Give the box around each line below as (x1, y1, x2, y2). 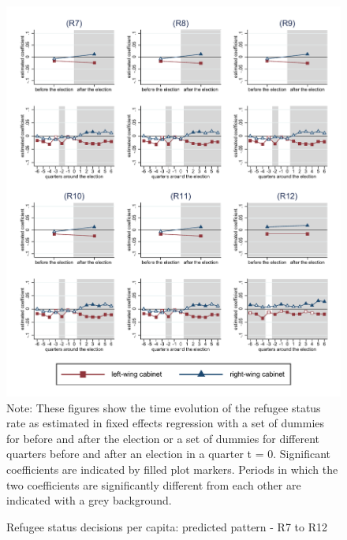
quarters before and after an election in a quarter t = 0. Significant (6, 445, 331, 462)
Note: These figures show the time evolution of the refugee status (6, 399, 321, 415)
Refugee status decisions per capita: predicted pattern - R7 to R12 (6, 518, 327, 534)
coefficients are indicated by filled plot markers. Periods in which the (6, 461, 338, 478)
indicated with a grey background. (6, 492, 172, 508)
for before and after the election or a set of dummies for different (6, 430, 320, 446)
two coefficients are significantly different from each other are (6, 476, 301, 493)
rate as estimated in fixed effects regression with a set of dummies (6, 415, 325, 431)
